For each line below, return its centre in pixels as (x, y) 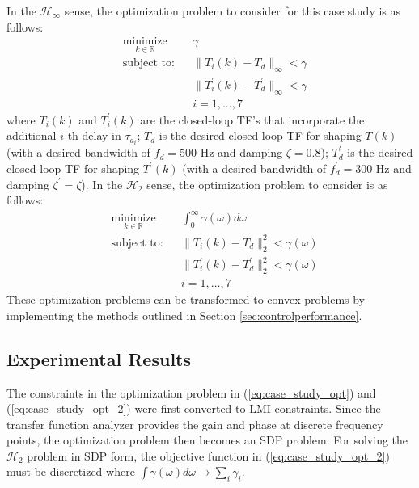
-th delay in (92, 135)
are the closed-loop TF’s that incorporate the (252, 119)
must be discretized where (71, 471)
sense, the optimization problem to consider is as (267, 184)
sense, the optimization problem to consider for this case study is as (233, 11)
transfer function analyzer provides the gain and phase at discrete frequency (195, 424)
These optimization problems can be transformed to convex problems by (186, 299)
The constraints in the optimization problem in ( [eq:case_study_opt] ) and (191, 392)
